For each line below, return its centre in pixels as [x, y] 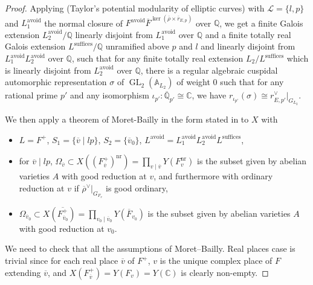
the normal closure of [84, 23]
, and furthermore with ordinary [213, 176]
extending [23, 272]
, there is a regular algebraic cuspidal [209, 70]
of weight [193, 82]
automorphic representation [56, 82]
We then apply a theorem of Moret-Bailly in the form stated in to [127, 119]
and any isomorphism [109, 95]
